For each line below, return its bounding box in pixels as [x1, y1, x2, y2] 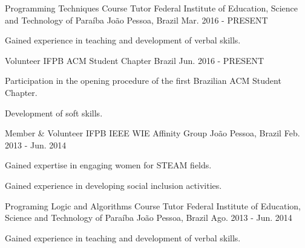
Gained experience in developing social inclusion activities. [5, 179, 222, 191]
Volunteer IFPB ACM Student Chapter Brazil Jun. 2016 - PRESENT [5, 54, 264, 66]
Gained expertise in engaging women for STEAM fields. [5, 159, 212, 171]
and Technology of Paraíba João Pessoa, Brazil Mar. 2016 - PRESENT [5, 13, 268, 26]
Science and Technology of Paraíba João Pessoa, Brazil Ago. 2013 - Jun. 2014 [5, 211, 292, 224]
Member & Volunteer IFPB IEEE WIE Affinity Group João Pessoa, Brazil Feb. [5, 127, 300, 139]
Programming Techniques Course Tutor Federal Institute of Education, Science [5, 2, 298, 14]
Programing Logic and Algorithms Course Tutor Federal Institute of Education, [5, 199, 301, 212]
